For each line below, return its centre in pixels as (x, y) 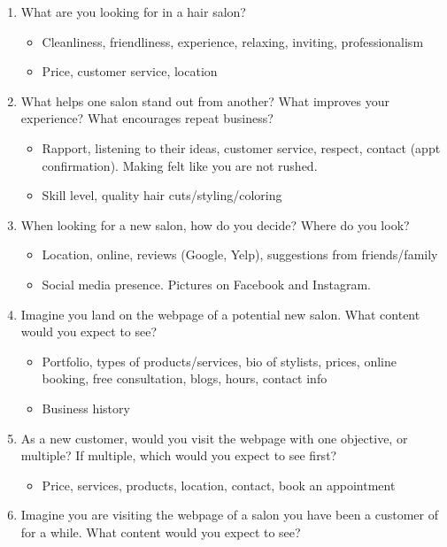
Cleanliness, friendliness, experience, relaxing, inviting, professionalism (233, 41)
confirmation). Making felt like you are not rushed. (180, 165)
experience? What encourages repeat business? (147, 118)
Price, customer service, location (130, 71)
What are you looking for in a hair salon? (133, 12)
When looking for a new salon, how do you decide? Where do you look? (215, 224)
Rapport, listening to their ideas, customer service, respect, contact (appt (241, 147)
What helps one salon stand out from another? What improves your (205, 100)
